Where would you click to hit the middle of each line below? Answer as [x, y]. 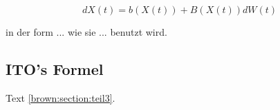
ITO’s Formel [55, 68]
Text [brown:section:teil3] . [60, 97]
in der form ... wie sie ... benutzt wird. [86, 32]
